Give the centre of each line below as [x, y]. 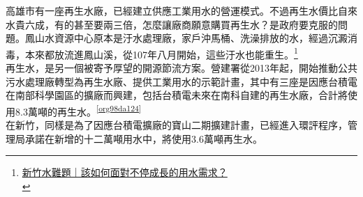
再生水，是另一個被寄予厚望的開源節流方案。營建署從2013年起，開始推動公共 [181, 68]
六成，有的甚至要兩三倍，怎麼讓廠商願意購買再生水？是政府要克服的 [181, 24]
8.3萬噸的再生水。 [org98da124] [78, 110]
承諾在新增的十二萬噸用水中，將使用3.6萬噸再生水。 [143, 138]
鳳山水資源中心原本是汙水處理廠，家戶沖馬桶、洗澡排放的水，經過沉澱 [186, 38]
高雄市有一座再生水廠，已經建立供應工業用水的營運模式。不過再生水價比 [172, 10]
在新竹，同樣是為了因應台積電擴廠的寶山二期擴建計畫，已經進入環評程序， [177, 125]
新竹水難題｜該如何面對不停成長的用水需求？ [125, 172]
